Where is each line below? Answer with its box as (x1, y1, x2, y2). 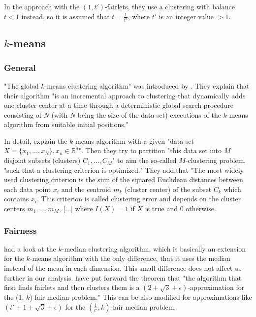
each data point (4, 184, 51, 194)
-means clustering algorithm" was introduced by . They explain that (44, 80, 250, 91)
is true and (145, 203, 178, 214)
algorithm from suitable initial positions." (4, 119, 128, 129)
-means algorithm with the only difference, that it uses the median (30, 253, 230, 263)
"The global (4, 80, 39, 91)
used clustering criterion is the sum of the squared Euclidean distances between (4, 174, 243, 185)
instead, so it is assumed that (21, 11, 110, 21)
